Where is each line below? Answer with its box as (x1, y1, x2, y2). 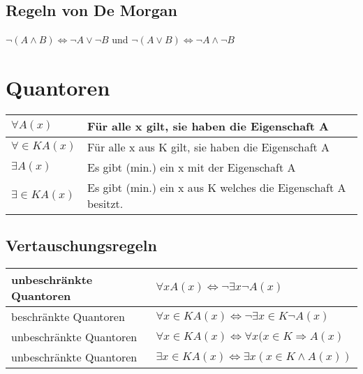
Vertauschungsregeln (6, 234, 157, 256)
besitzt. (87, 195, 124, 211)
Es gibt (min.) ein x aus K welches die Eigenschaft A (87, 179, 346, 195)
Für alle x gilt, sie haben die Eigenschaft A (87, 117, 329, 134)
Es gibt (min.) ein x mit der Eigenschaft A (87, 158, 296, 175)
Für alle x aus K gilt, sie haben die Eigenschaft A (87, 138, 330, 155)
